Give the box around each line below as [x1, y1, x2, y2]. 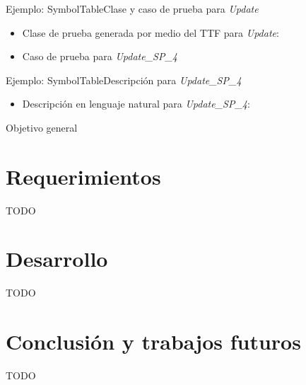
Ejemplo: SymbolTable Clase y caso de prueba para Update [6, 1, 259, 16]
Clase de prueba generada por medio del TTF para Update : [22, 25, 279, 40]
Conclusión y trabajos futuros [6, 327, 301, 356]
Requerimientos [6, 161, 161, 190]
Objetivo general [6, 120, 78, 134]
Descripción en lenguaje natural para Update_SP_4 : [22, 96, 250, 111]
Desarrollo [6, 244, 108, 273]
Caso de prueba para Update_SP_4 [22, 49, 177, 64]
